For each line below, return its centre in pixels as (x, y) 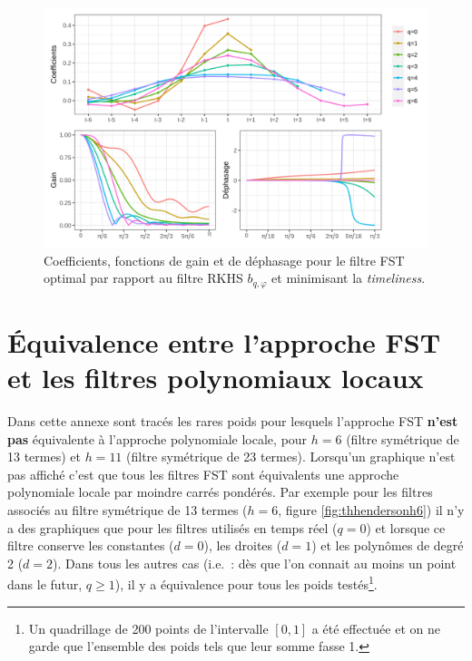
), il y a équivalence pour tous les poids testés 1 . (246, 583)
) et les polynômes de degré (388, 545)
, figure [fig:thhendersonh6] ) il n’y (371, 509)
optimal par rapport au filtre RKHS (143, 278)
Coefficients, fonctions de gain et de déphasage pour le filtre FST (224, 260)
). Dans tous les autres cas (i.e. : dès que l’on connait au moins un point (255, 563)
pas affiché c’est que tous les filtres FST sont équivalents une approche (203, 474)
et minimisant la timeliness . (349, 278)
